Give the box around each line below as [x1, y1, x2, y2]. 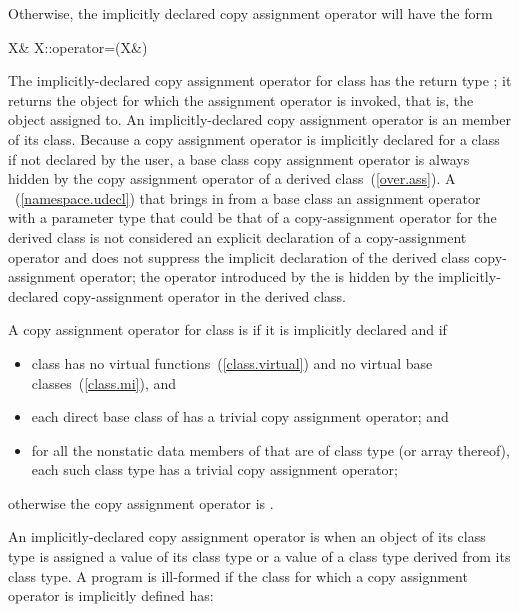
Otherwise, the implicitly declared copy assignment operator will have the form [8, 3, 493, 23]
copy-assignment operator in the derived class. [63, 285, 347, 306]
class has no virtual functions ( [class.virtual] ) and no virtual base [31, 352, 433, 373]
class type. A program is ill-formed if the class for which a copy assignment [8, 565, 468, 586]
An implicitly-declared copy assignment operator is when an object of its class [8, 526, 486, 547]
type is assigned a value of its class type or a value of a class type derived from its [8, 546, 511, 567]
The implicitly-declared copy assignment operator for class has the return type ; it [8, 70, 512, 91]
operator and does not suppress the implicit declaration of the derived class [8, 246, 470, 267]
